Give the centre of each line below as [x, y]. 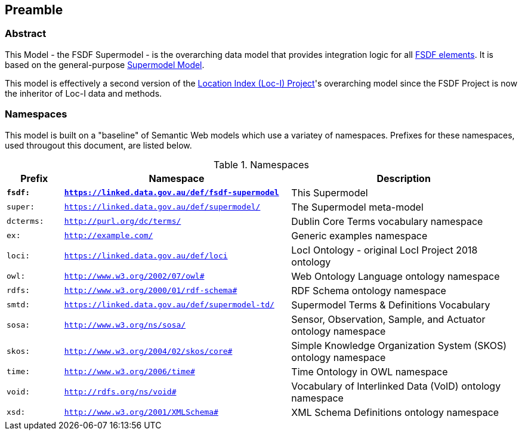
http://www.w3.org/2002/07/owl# [134, 276]
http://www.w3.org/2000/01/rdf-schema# [151, 291]
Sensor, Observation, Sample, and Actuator [388, 319]
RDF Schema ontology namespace [369, 290]
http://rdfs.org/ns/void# [120, 392]
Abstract [26, 34]
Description [404, 178]
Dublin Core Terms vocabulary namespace [387, 221]
